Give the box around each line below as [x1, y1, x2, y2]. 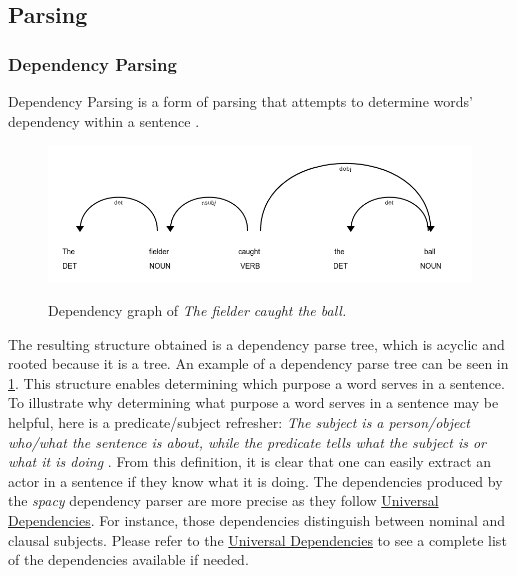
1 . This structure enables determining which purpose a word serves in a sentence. [8, 372, 505, 393]
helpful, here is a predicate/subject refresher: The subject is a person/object [8, 411, 470, 432]
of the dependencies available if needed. [8, 549, 249, 570]
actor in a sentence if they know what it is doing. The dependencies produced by [8, 470, 503, 491]
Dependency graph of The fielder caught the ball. [48, 299, 347, 320]
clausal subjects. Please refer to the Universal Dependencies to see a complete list [8, 529, 507, 550]
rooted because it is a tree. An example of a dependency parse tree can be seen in [8, 353, 509, 374]
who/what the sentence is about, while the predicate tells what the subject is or [8, 431, 487, 452]
